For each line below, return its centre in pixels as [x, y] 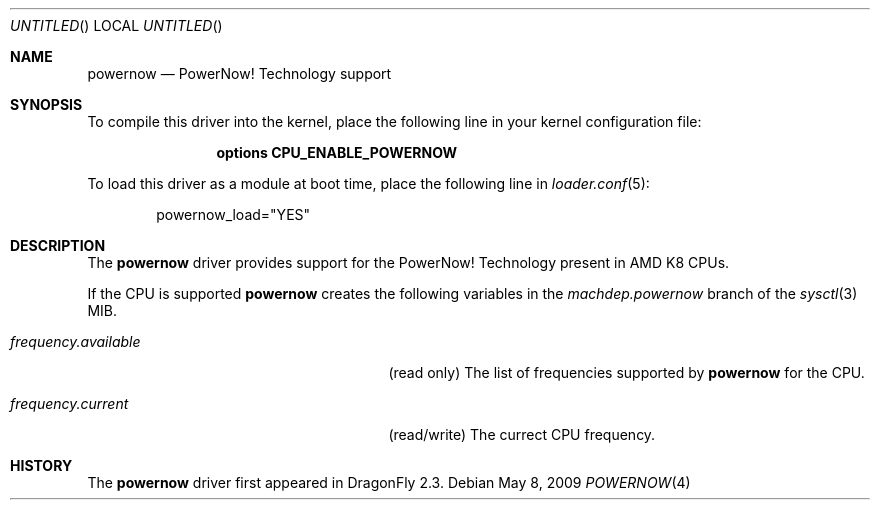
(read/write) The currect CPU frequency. [522, 434]
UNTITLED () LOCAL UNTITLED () [116, 25]
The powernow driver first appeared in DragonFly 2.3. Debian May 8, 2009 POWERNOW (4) [389, 482]
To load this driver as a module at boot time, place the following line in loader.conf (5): [368, 183]
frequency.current [69, 403]
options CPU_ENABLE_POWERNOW [337, 152]
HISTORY [41, 465]
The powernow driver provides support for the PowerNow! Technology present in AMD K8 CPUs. [408, 262]
